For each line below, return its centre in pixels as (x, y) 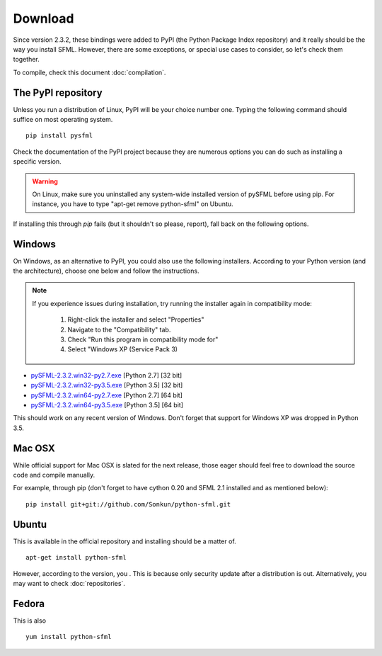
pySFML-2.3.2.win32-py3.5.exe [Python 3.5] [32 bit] (107, 385)
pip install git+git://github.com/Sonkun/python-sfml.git (128, 504)
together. (27, 60)
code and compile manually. (54, 475)
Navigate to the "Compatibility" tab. (119, 329)
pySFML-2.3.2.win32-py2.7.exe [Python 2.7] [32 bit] (106, 375)
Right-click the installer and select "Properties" (136, 319)
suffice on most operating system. (63, 120)
